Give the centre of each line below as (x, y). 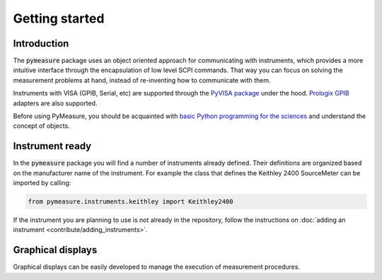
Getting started (59, 18)
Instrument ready (52, 146)
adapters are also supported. (55, 103)
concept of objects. (41, 126)
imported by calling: (42, 183)
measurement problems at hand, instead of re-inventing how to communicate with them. (142, 80)
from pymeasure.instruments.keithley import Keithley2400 (131, 202)
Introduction (41, 43)
